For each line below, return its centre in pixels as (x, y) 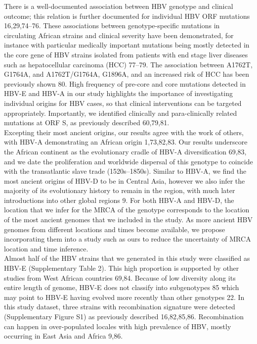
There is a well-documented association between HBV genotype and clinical (119, 6)
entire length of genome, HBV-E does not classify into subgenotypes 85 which (122, 287)
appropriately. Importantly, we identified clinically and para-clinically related (121, 113)
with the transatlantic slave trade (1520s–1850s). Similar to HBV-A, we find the (125, 171)
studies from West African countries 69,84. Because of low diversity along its (120, 277)
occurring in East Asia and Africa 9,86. (64, 336)
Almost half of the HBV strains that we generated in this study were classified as (127, 258)
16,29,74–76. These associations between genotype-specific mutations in (112, 25)
